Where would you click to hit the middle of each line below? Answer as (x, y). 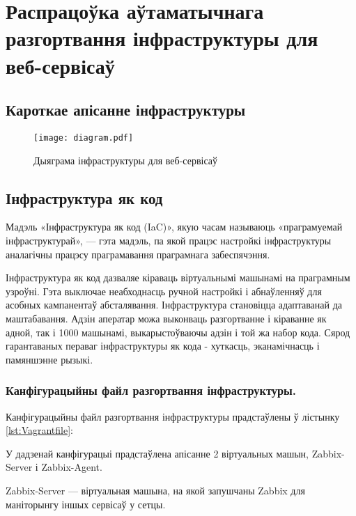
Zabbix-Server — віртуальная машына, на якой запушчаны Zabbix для (155, 490)
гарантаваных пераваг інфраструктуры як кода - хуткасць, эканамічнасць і (163, 346)
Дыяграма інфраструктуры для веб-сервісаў (126, 160)
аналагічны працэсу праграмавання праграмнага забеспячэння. (138, 254)
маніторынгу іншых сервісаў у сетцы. (86, 504)
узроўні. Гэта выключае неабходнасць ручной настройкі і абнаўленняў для (164, 291)
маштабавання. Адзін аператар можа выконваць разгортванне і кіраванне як (166, 318)
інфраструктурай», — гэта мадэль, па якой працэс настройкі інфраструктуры (169, 240)
